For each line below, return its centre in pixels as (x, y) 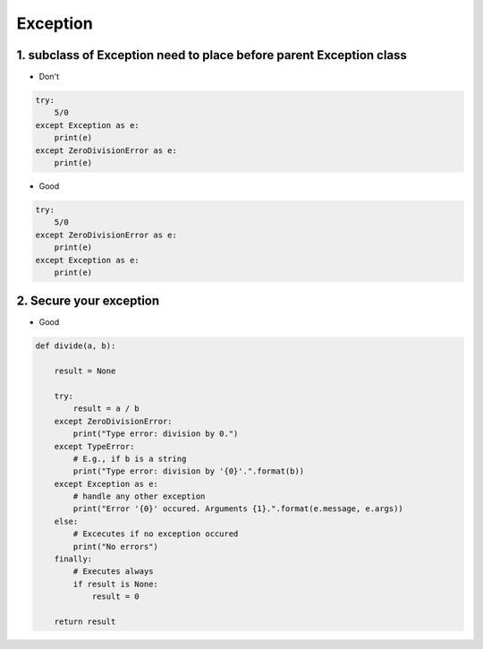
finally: (73, 559)
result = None (85, 371)
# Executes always (113, 572)
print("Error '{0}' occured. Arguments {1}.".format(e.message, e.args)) (238, 509)
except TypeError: (94, 446)
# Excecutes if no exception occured (156, 534)
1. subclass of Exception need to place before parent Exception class (212, 55)
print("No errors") (115, 547)
